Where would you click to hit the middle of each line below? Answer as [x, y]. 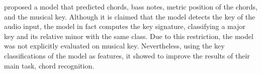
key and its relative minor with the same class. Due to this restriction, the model [129, 36]
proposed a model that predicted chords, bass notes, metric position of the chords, [131, 6]
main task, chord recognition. [49, 65]
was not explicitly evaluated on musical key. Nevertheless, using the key [114, 46]
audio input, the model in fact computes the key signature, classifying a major [125, 26]
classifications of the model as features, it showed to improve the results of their [127, 55]
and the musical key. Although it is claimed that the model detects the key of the [130, 16]
